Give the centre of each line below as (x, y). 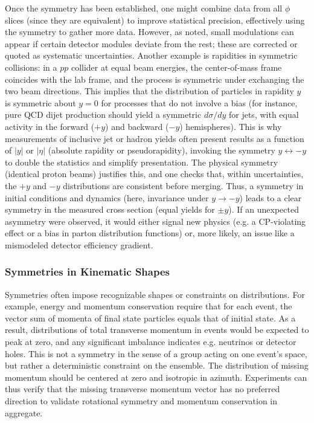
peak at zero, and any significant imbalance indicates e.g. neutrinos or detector (151, 342)
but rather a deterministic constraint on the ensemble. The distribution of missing (157, 365)
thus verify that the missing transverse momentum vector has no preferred (143, 389)
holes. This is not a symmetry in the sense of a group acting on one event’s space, (156, 353)
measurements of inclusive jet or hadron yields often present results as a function (155, 138)
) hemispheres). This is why (231, 126)
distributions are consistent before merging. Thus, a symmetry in (183, 185)
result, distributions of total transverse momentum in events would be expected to (157, 330)
